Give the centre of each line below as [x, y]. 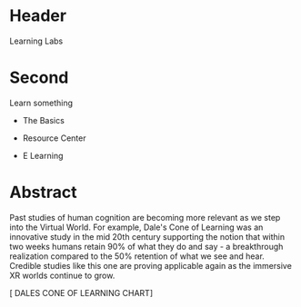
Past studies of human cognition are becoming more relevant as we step [145, 217]
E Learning [43, 155]
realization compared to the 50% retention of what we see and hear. [137, 256]
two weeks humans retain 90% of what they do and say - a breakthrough [146, 246]
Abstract [43, 193]
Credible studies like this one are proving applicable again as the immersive [151, 265]
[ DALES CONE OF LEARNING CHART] [81, 292]
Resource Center [54, 138]
